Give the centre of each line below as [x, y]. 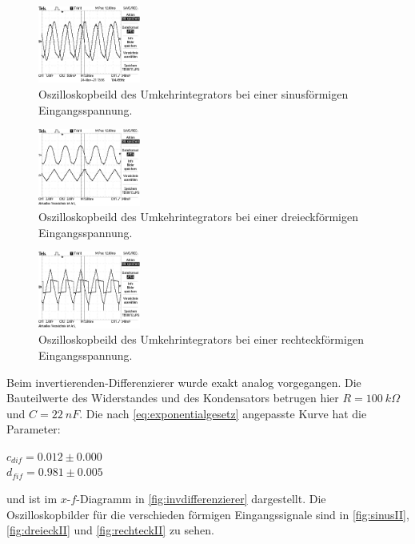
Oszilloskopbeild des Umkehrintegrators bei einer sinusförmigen [194, 93]
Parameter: [34, 429]
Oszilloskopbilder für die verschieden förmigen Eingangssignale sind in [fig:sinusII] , [208, 514]
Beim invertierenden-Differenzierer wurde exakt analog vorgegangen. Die [184, 382]
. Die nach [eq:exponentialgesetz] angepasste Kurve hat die [223, 413]
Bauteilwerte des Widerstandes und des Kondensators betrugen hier [173, 398]
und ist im [32, 499]
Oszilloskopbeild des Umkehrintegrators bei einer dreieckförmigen [198, 217]
